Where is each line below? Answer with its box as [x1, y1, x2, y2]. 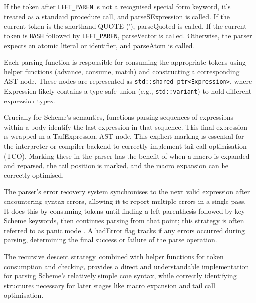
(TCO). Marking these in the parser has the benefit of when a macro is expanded [4, 150, 250, 161]
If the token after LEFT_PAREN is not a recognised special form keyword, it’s [4, 1, 231, 11]
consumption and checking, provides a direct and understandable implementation [4, 261, 249, 271]
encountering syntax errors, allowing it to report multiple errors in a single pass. [4, 196, 246, 206]
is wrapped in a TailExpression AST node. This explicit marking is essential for [4, 131, 244, 141]
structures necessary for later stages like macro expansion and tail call [4, 280, 215, 290]
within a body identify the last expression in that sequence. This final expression [4, 121, 248, 132]
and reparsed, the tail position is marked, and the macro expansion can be [4, 160, 228, 170]
